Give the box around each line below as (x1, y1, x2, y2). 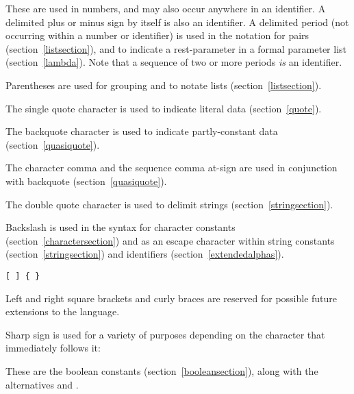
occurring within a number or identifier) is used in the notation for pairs (5, 28, 309, 42)
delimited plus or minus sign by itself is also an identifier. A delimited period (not (5, 14, 349, 29)
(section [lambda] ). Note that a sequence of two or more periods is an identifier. (5, 55, 342, 69)
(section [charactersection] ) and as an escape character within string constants (5, 233, 335, 247)
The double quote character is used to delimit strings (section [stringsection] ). (5, 197, 333, 211)
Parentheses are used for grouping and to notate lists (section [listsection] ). (5, 77, 322, 92)
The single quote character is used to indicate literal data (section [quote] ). (5, 101, 322, 115)
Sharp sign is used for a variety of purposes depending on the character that (5, 327, 325, 341)
